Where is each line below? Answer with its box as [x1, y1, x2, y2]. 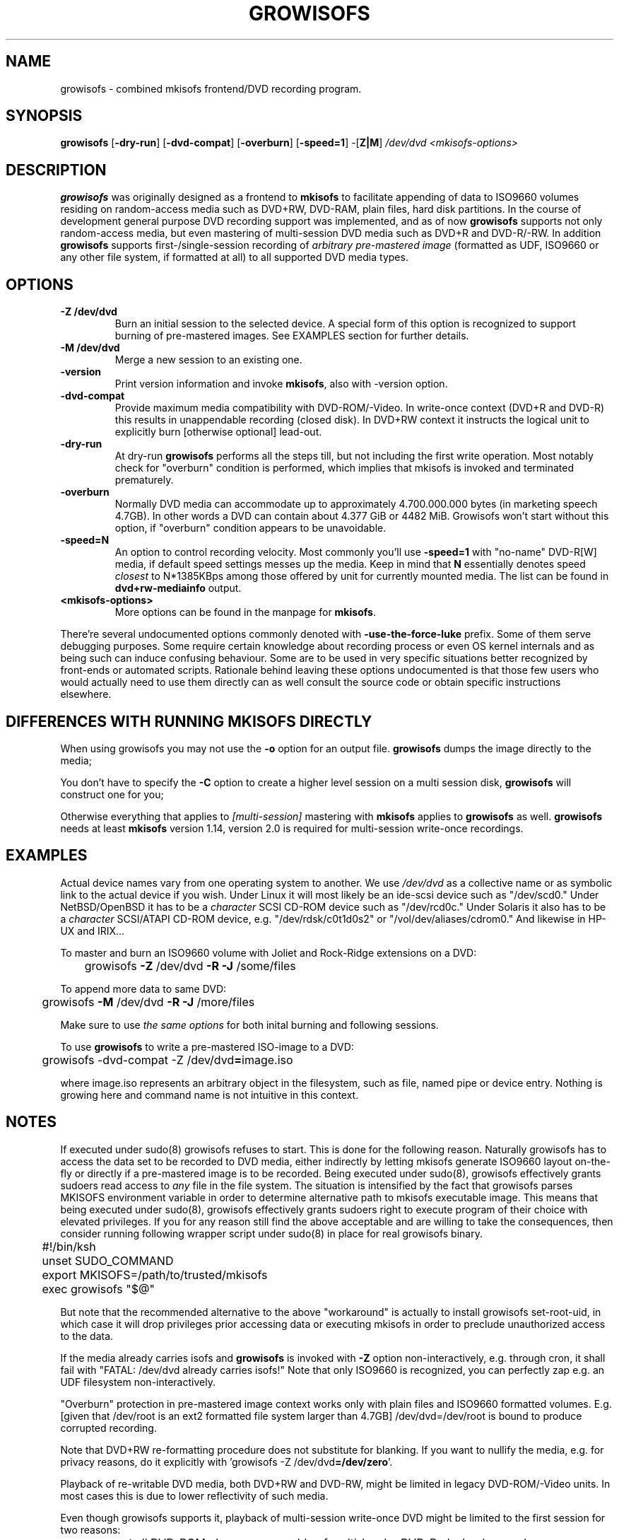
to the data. [60, 1329, 114, 1342]
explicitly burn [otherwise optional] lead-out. [114, 426, 322, 438]
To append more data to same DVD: [60, 982, 227, 995]
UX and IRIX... [60, 924, 125, 937]
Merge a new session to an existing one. [114, 354, 302, 366]
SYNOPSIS [6, 107, 83, 125]
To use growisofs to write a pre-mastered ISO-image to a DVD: [60, 1040, 354, 1053]
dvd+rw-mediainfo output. [114, 582, 242, 595]
